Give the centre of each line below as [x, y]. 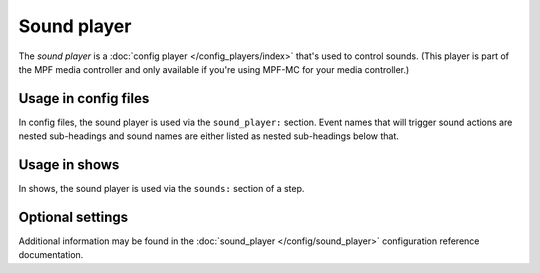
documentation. [51, 255]
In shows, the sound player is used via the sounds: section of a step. [161, 189]
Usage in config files [84, 98]
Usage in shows [69, 165]
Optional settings [73, 216]
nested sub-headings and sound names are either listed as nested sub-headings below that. [209, 136]
